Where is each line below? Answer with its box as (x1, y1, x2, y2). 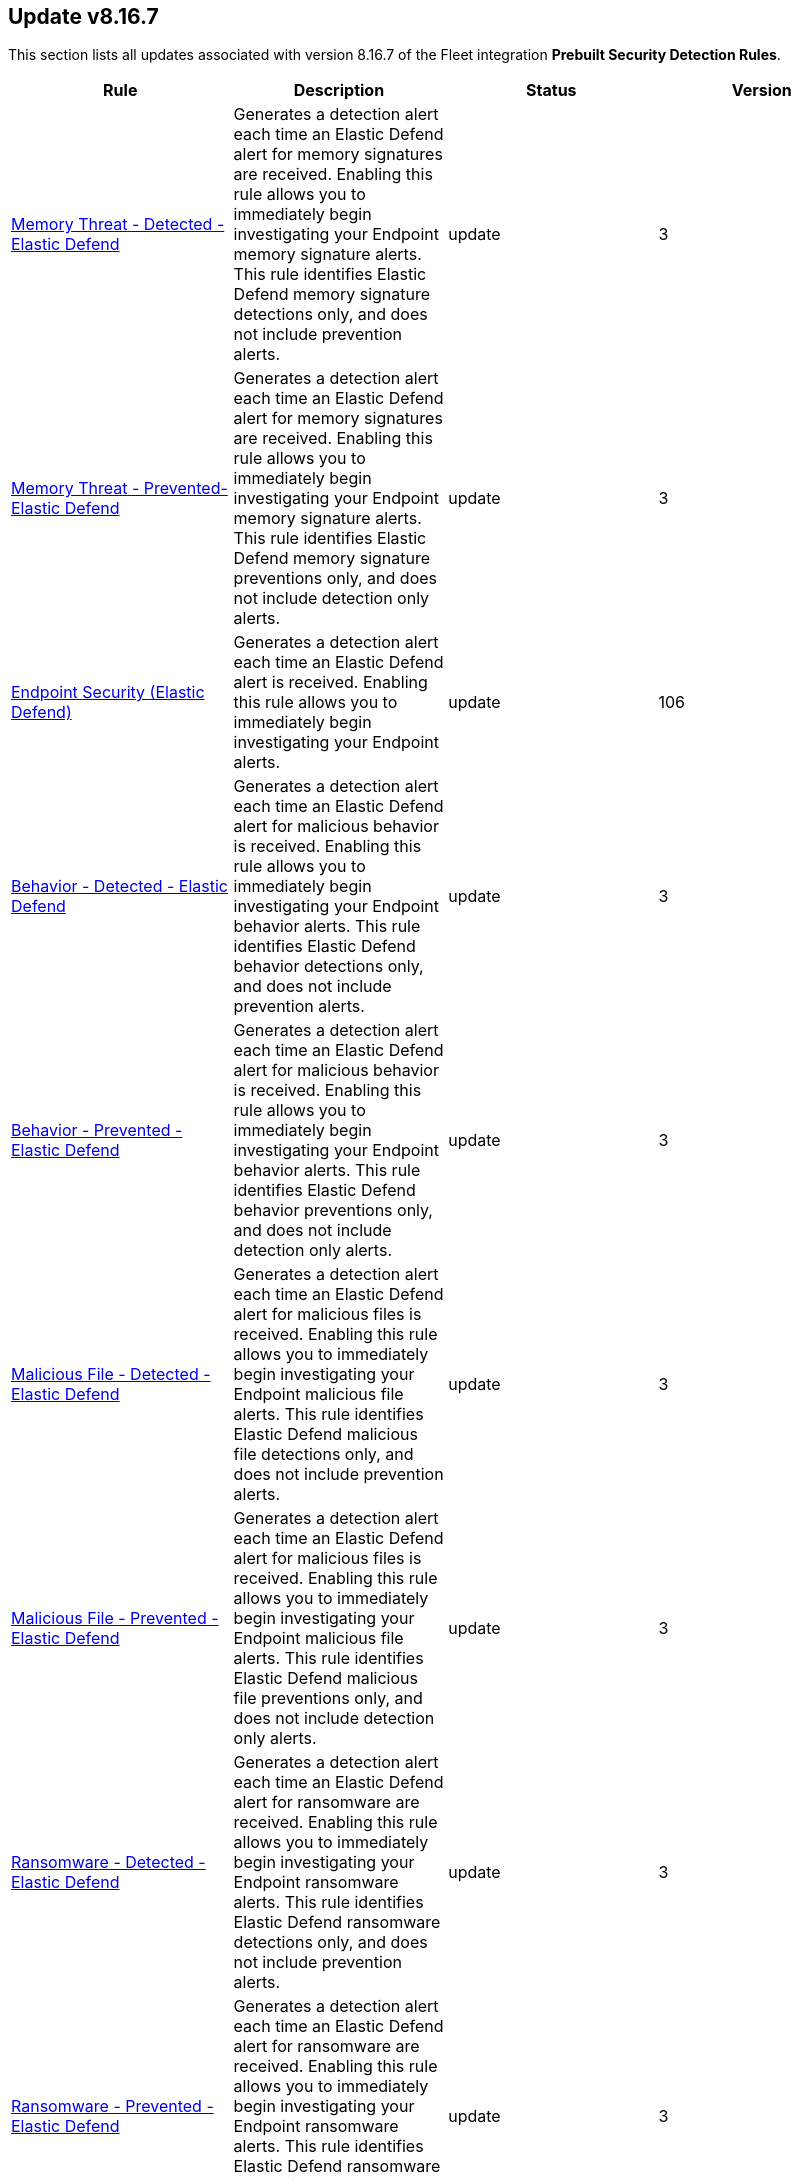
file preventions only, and (233, 1688, 423, 1709)
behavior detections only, (233, 956, 424, 977)
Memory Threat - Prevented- (11, 478, 228, 499)
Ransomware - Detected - (11, 1852, 206, 1873)
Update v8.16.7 (8, 4, 159, 29)
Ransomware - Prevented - (11, 2096, 214, 2117)
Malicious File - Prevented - (11, 1608, 219, 1629)
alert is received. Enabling (233, 672, 428, 693)
